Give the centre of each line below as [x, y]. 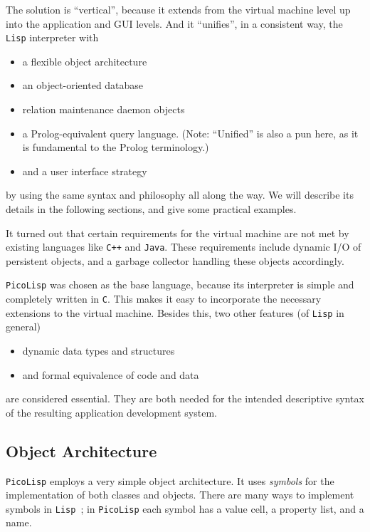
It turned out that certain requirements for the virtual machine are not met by [178, 233]
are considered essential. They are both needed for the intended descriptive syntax [185, 398]
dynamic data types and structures [99, 350]
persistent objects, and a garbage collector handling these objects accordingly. [175, 260]
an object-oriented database [83, 85]
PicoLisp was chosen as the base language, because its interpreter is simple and [180, 285]
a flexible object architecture [85, 61]
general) [23, 327]
